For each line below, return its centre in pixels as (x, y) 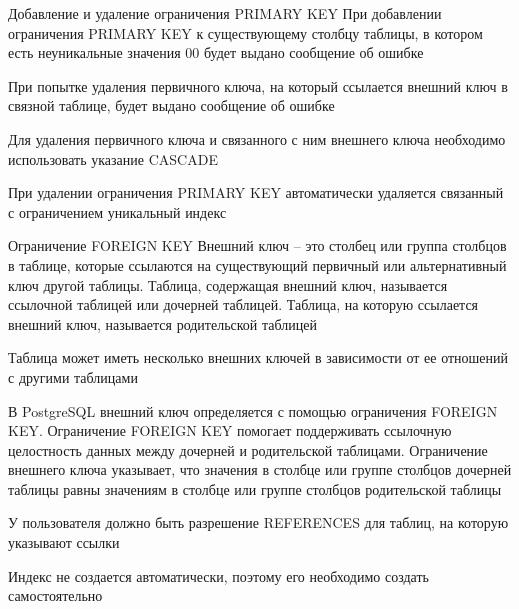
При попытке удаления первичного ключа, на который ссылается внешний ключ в (258, 85)
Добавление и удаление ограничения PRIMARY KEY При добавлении (225, 13)
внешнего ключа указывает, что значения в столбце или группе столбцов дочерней (260, 469)
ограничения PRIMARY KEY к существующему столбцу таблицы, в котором (245, 32)
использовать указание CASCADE (113, 158)
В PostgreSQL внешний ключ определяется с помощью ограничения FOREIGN (253, 410)
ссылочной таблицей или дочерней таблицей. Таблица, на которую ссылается (243, 304)
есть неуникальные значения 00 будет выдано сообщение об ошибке (216, 52)
